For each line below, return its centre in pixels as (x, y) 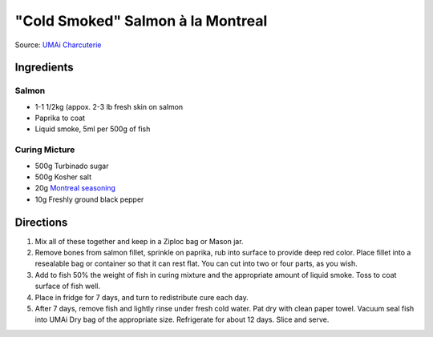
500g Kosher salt (63, 177)
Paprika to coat (60, 118)
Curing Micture (45, 150)
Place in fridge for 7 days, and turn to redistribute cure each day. (142, 297)
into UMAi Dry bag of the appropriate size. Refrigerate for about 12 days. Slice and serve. (182, 319)
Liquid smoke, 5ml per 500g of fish (93, 129)
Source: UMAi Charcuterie (58, 45)
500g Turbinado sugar (72, 166)
